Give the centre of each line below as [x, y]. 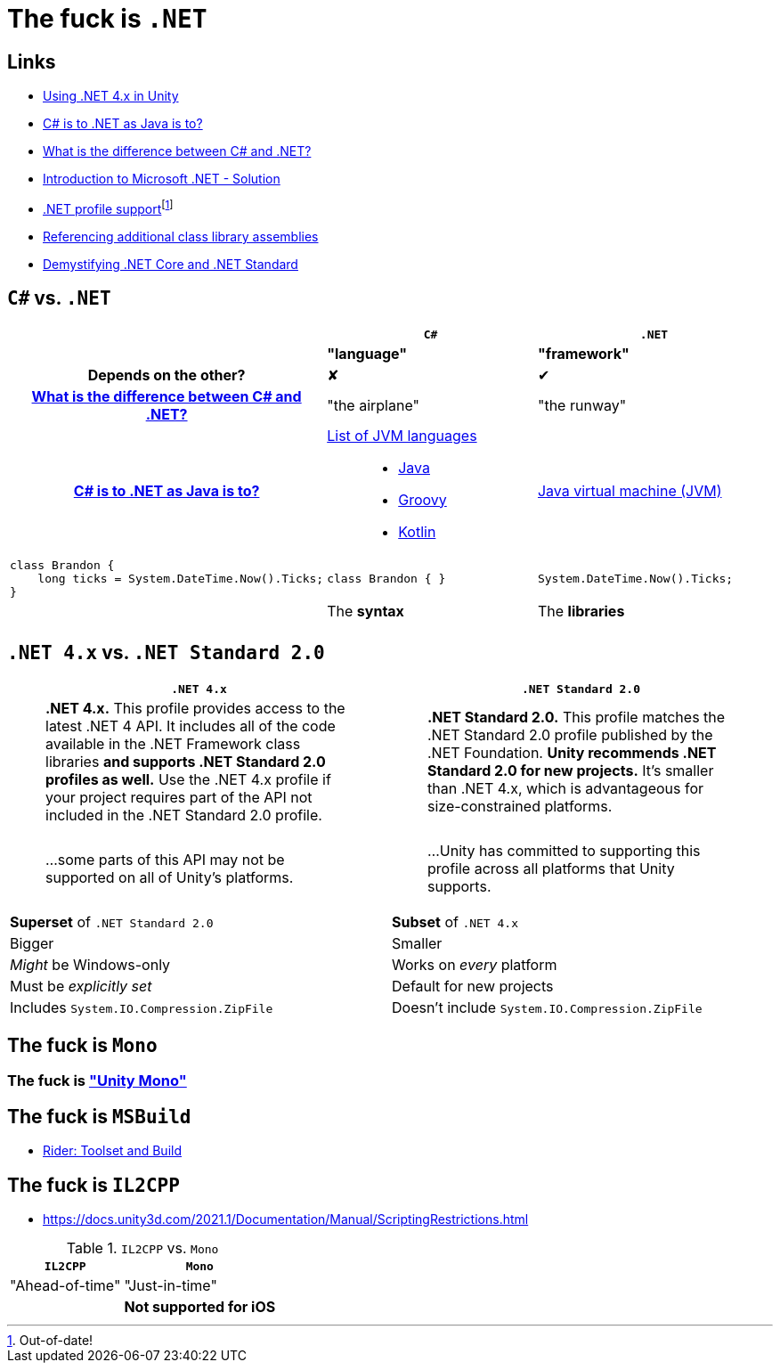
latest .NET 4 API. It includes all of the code [191, 726]
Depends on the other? [167, 375]
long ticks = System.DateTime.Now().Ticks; [181, 578]
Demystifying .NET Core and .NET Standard [171, 264]
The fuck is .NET [107, 19]
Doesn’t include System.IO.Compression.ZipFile [547, 1007]
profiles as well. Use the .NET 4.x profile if [188, 779]
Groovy [422, 499]
